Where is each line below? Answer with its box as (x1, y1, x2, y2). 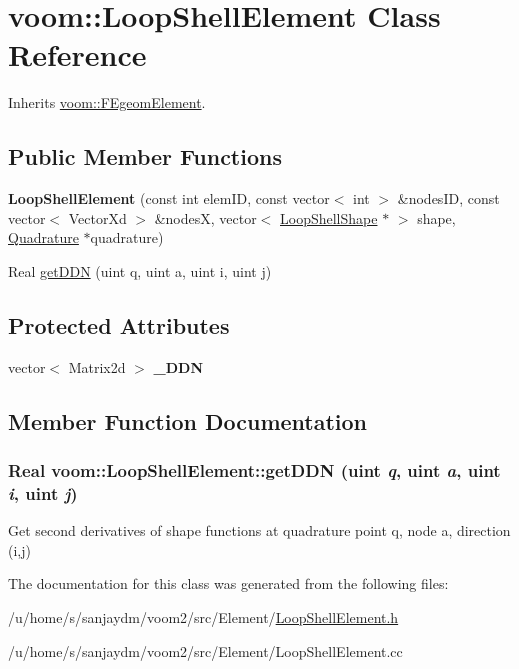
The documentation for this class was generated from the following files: (8, 573, 449, 594)
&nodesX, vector (154, 207, 257, 228)
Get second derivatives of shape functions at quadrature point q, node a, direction (8, 520, 511, 541)
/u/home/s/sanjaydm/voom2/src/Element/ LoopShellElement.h (8, 606, 399, 627)
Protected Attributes (8, 309, 230, 340)
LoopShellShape (280, 207, 378, 228)
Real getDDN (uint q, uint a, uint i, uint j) (8, 260, 272, 281)
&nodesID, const (397, 188, 500, 209)
